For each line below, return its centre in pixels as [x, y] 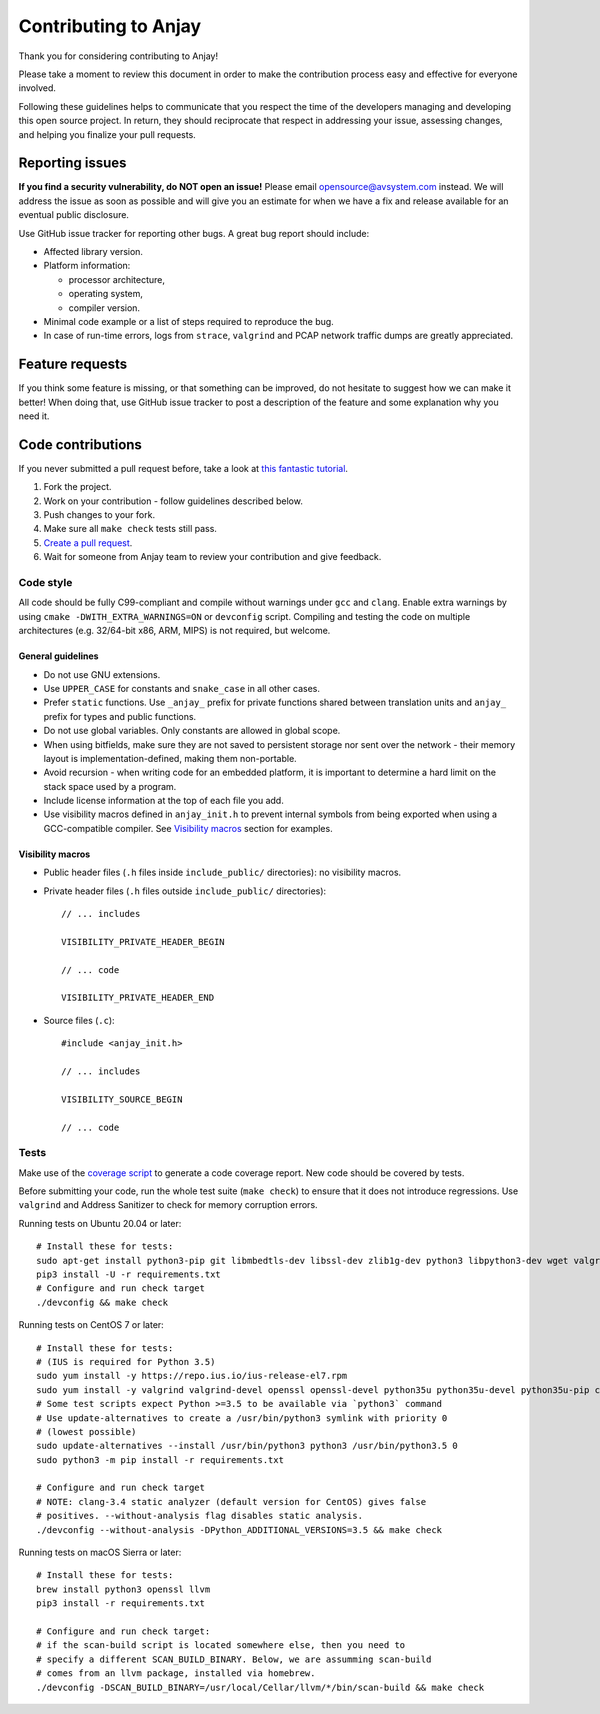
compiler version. [104, 307]
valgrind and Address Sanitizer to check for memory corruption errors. [168, 1205]
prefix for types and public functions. [120, 716]
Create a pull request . [88, 542]
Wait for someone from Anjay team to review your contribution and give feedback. [212, 557]
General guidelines [58, 656]
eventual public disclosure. [74, 215]
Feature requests [73, 364]
